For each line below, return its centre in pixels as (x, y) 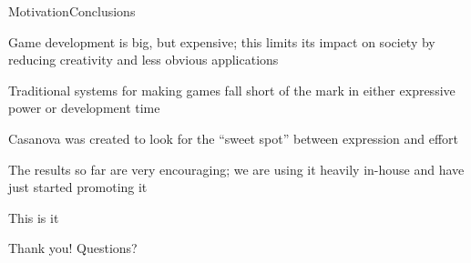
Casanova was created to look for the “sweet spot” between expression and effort (234, 138)
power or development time (84, 108)
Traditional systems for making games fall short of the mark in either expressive (232, 90)
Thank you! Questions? (73, 248)
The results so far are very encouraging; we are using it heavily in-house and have (236, 169)
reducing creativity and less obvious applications (143, 60)
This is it (34, 217)
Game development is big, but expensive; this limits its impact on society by (222, 41)
